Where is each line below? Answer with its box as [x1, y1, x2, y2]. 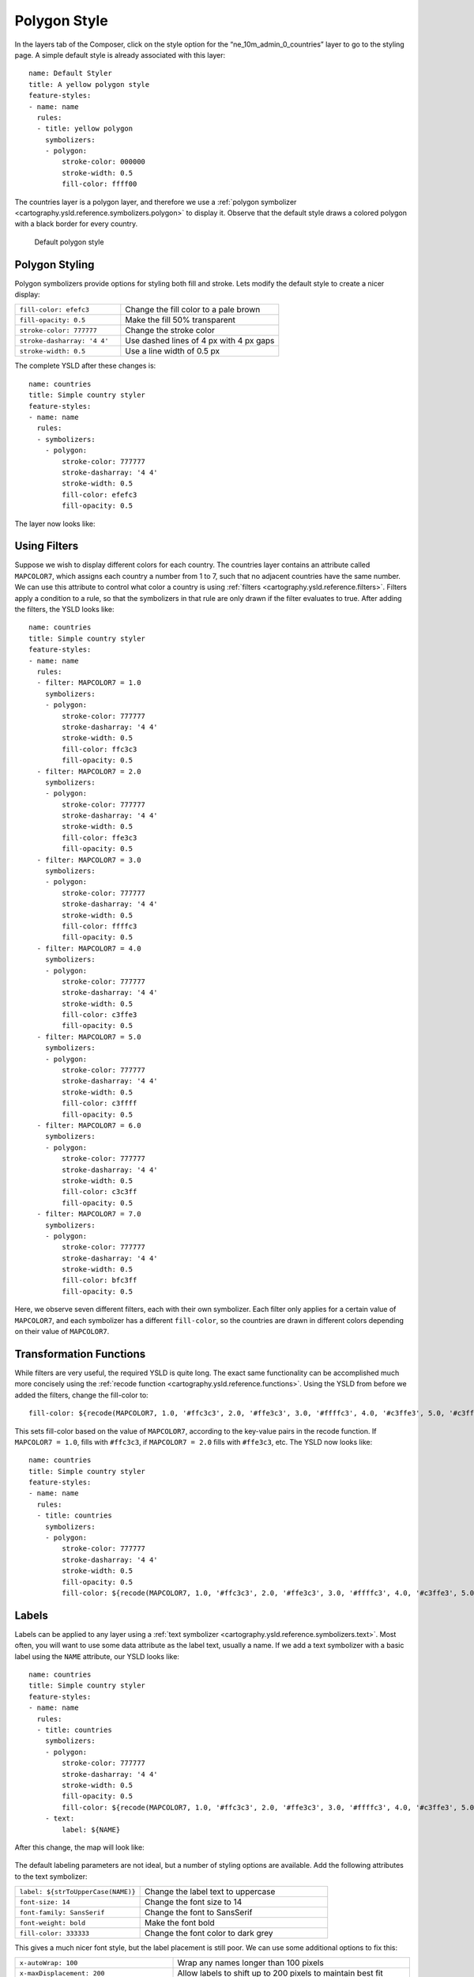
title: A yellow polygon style [28, 80, 150, 89]
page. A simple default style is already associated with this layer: [14, 50, 225, 59]
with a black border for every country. [14, 219, 138, 229]
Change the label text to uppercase [145, 1886, 276, 1897]
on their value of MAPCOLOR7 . [14, 1327, 110, 1336]
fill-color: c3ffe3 [62, 1011, 137, 1019]
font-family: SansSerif [19, 1908, 105, 1917]
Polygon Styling [14, 258, 95, 271]
